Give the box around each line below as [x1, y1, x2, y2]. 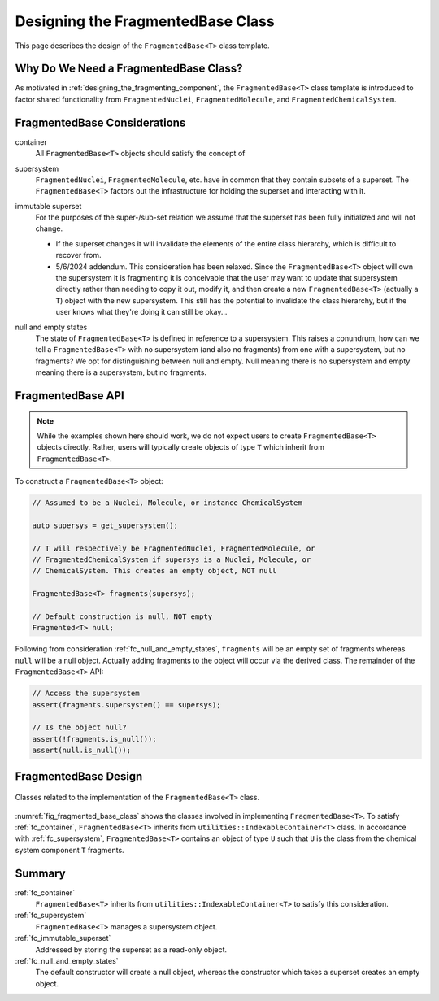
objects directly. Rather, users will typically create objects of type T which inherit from [37, 442, 325, 452]
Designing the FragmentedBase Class [15, 12, 276, 30]
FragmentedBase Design [15, 769, 143, 783]
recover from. [55, 250, 102, 260]
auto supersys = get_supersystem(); [32, 520, 179, 530]
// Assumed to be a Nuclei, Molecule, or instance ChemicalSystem [32, 498, 302, 507]
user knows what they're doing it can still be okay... [55, 307, 228, 317]
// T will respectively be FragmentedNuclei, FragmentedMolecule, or [32, 543, 315, 553]
